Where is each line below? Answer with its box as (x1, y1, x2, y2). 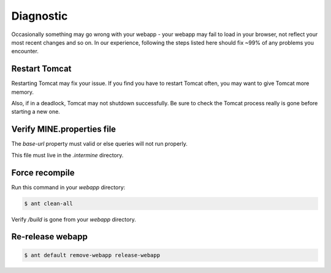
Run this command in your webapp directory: (11, 184, 126, 191)
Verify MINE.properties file (11, 124, 116, 135)
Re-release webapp (11, 231, 88, 242)
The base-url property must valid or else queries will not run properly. (11, 140, 188, 148)
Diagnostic (11, 9, 68, 23)
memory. (11, 88, 34, 95)
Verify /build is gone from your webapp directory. (11, 215, 136, 223)
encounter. (11, 48, 39, 55)
